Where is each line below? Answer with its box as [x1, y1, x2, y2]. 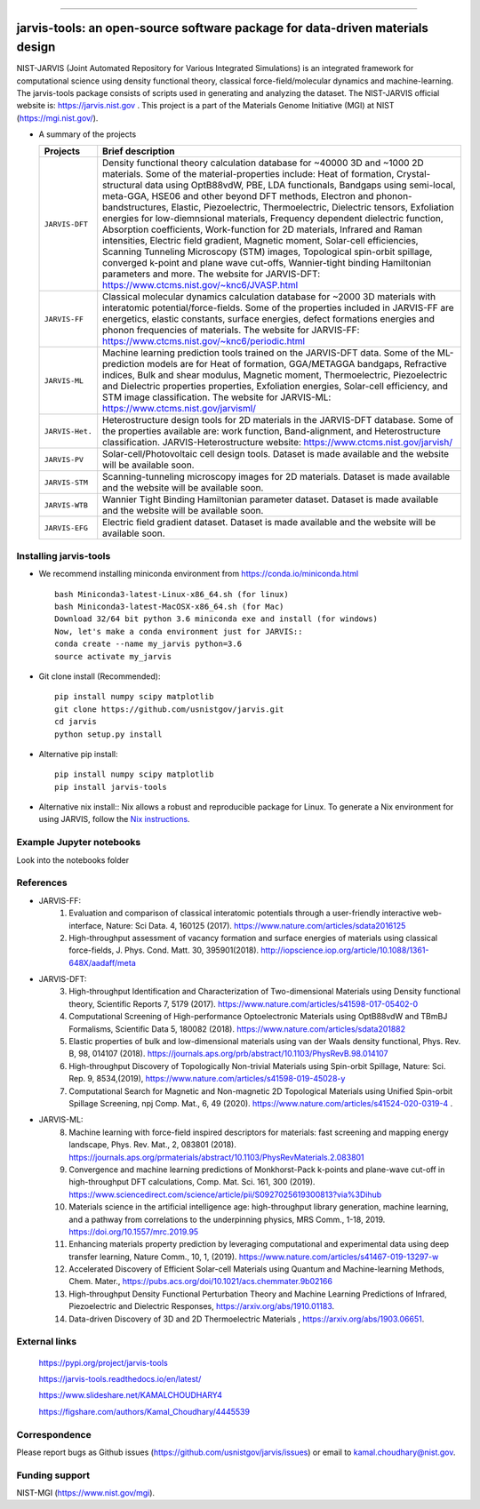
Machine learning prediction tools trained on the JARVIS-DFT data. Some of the [102, 347, 436, 359]
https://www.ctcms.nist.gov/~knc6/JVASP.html [102, 279, 299, 291]
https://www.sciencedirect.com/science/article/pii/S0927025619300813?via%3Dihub [68, 1189, 382, 1200]
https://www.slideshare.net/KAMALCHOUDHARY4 [38, 1390, 222, 1401]
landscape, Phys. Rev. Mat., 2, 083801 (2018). [68, 1139, 237, 1150]
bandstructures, [102, 201, 169, 213]
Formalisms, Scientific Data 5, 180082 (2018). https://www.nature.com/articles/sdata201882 [68, 1023, 406, 1034]
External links [16, 1336, 77, 1348]
